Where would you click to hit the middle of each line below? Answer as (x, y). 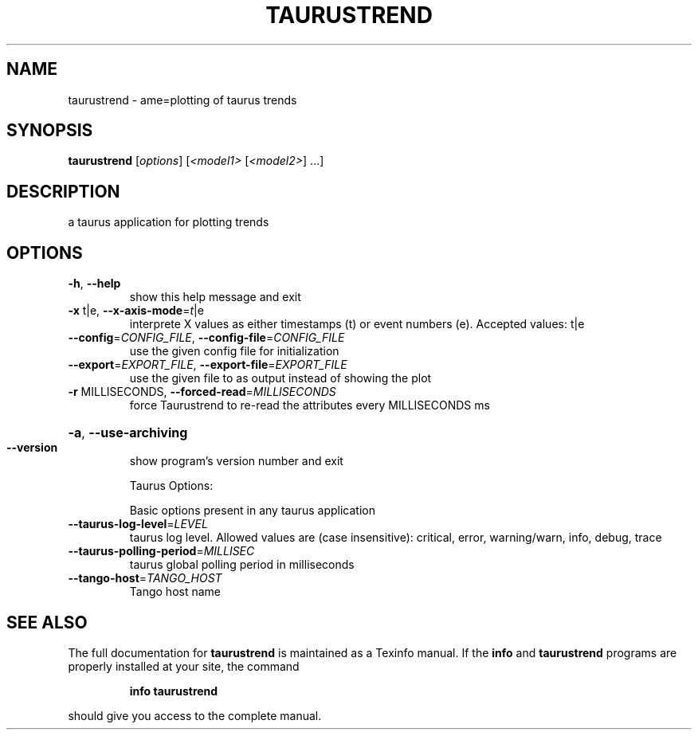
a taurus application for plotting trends (169, 222)
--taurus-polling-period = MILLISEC (161, 551)
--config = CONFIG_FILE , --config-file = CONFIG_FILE (206, 338)
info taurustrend (174, 691)
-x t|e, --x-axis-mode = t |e (136, 311)
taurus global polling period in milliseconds (242, 565)
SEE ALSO (47, 622)
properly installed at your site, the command (184, 666)
